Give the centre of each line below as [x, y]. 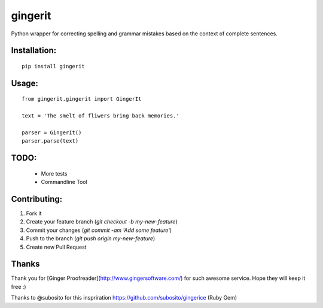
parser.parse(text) [50, 141]
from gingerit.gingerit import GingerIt [82, 99]
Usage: [25, 83]
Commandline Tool [64, 182]
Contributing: [37, 199]
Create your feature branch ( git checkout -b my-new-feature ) [102, 222]
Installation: [34, 51]
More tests [54, 173]
